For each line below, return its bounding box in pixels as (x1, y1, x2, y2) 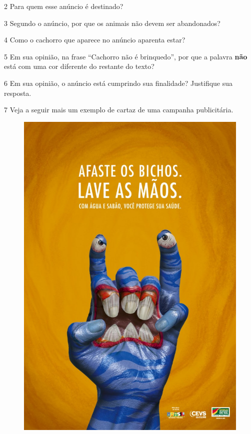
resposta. (4, 87, 31, 98)
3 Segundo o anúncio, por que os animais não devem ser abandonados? (4, 17, 220, 28)
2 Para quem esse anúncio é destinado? (4, 1, 123, 11)
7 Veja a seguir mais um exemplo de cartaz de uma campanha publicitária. (4, 104, 233, 115)
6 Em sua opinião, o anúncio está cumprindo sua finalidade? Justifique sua (4, 77, 233, 88)
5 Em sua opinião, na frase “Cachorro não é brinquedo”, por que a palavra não (4, 51, 247, 61)
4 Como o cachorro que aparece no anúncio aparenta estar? (4, 34, 185, 45)
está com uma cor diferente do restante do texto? (4, 61, 154, 71)
